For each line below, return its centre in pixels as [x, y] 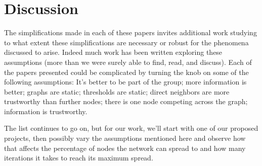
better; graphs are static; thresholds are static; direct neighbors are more [117, 91]
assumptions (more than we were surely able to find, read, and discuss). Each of [128, 62]
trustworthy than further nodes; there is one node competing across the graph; [126, 101]
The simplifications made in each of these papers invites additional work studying [130, 32]
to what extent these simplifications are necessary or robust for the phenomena [126, 42]
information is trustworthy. [46, 111]
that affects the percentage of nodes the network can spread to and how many [125, 148]
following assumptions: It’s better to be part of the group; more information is [125, 82]
